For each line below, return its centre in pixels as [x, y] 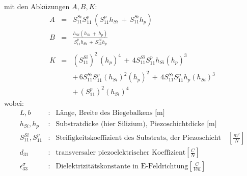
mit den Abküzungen [37, 6]
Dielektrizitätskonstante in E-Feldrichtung [122, 167]
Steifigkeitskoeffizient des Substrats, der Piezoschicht [139, 138]
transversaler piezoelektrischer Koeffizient [121, 153]
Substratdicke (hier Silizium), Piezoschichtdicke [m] [136, 124]
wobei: [14, 102]
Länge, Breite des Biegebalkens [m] [110, 113]
